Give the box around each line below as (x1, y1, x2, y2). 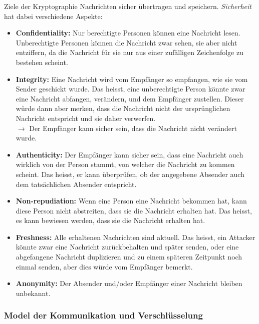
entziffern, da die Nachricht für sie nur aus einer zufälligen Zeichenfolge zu (16, 47, 243, 57)
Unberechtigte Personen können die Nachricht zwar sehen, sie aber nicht (16, 37, 237, 47)
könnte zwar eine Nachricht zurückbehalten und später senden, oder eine (16, 241, 239, 252)
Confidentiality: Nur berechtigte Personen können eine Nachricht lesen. (16, 27, 240, 38)
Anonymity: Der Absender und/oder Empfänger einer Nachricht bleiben (16, 278, 242, 288)
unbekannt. (16, 287, 51, 298)
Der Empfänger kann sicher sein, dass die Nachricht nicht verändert (29, 122, 237, 133)
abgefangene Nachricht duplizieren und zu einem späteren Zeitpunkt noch (16, 251, 242, 262)
